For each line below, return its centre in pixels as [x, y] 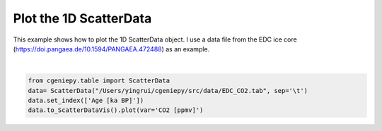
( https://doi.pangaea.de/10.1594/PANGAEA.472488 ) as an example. [111, 49]
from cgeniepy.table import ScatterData [99, 81]
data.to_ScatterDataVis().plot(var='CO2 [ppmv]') [116, 110]
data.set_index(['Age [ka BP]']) [86, 101]
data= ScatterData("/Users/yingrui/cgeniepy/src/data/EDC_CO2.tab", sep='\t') [168, 91]
